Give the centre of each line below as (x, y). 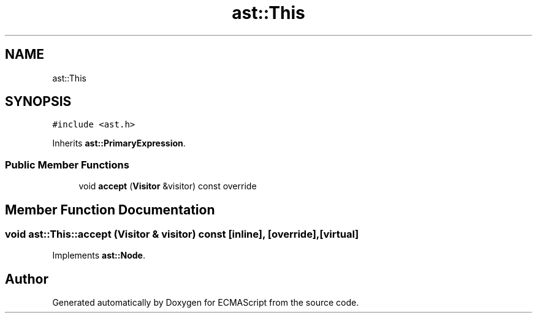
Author (27, 279)
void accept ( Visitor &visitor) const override (168, 186)
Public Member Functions (67, 165)
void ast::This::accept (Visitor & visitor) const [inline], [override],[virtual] (182, 234)
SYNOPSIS (38, 102)
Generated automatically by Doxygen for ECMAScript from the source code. (206, 303)
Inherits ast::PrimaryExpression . (119, 143)
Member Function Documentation (110, 210)
